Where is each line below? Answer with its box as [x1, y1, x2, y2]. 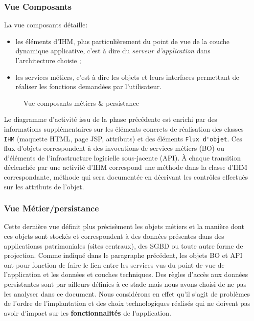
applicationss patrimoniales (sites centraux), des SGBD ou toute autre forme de [4, 240, 243, 251]
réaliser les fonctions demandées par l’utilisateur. [15, 81, 162, 92]
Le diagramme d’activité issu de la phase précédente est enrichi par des [4, 114, 217, 124]
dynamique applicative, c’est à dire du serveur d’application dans [15, 46, 210, 56]
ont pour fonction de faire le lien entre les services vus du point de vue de [4, 259, 225, 270]
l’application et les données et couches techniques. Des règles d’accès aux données [4, 269, 248, 279]
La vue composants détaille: [4, 20, 88, 30]
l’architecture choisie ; [15, 55, 81, 65]
